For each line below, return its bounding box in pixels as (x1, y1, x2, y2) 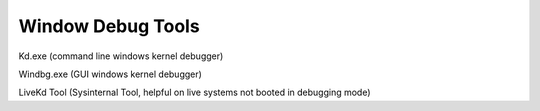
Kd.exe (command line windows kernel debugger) (18, 50, 224, 62)
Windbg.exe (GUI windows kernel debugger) (18, 68, 202, 80)
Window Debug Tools (18, 15, 200, 37)
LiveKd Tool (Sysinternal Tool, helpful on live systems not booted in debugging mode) (18, 86, 371, 99)
